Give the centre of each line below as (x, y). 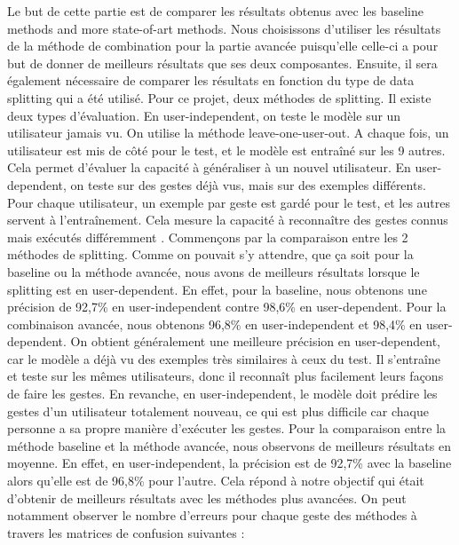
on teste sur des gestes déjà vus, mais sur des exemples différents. (248, 184)
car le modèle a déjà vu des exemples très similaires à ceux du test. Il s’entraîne (224, 358)
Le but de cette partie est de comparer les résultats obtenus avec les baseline (216, 11)
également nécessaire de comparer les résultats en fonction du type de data (211, 80)
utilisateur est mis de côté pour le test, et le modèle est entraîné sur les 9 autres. (226, 150)
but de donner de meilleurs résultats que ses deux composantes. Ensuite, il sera (222, 63)
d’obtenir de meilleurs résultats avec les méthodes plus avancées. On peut (207, 498)
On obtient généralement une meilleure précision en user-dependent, (255, 341)
